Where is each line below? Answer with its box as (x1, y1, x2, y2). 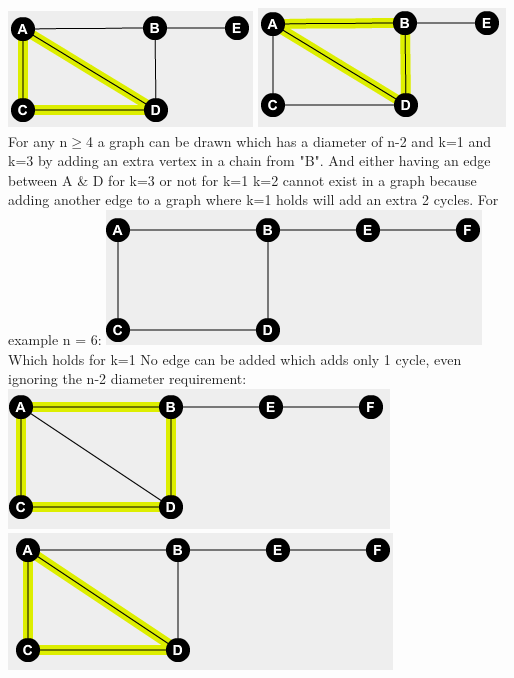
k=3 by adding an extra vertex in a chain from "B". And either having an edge (8, 150, 491, 171)
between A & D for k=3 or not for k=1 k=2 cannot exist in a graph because (8, 169, 477, 190)
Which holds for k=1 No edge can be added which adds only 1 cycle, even (8, 348, 462, 369)
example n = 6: (8, 328, 102, 349)
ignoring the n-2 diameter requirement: (8, 368, 247, 389)
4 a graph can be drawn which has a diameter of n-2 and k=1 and (86, 130, 492, 151)
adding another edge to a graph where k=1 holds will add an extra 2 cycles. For (8, 189, 499, 210)
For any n (8, 130, 68, 151)
